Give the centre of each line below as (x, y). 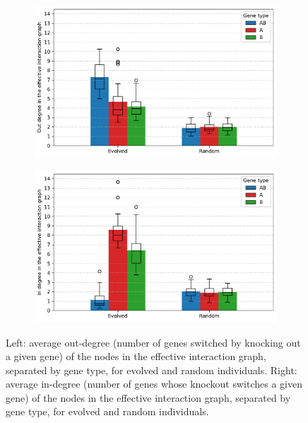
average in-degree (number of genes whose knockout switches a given (154, 384)
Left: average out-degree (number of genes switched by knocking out (153, 342)
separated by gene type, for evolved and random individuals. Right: (152, 370)
